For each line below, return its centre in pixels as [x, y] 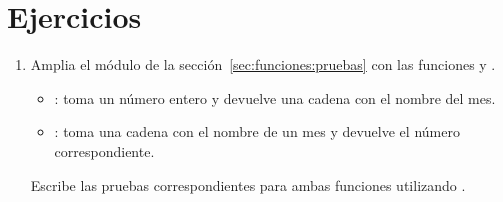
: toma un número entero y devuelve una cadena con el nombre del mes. [275, 97]
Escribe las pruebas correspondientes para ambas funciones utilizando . [248, 184]
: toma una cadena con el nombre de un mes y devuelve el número [257, 131]
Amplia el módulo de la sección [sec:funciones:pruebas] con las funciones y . [263, 64]
